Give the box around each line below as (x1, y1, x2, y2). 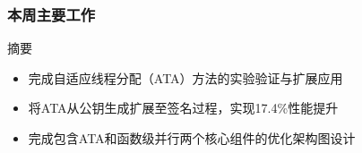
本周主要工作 (7, 3, 96, 25)
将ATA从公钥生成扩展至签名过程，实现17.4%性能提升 (28, 98, 339, 117)
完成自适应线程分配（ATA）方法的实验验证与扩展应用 (28, 68, 343, 87)
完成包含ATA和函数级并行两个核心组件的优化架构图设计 (28, 129, 356, 147)
